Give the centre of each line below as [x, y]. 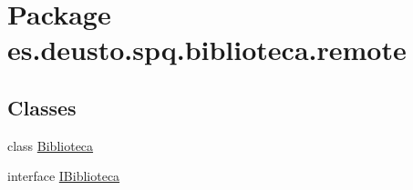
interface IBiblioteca [64, 176]
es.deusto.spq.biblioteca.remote [207, 50]
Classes [42, 107]
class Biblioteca [51, 145]
